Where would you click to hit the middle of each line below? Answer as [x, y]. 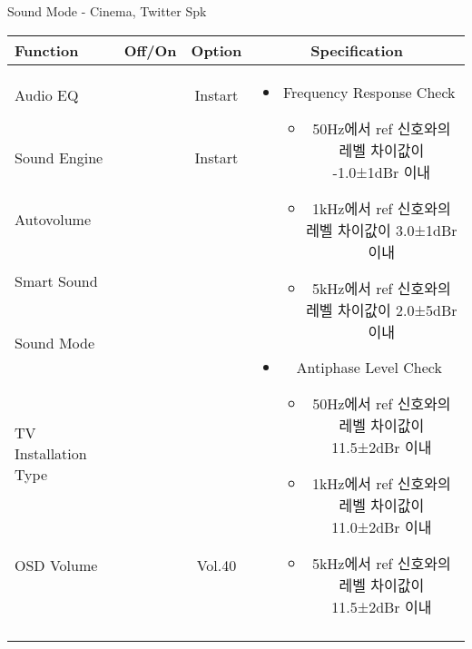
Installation [51, 454]
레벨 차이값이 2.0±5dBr [382, 310]
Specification [357, 50]
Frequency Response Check [369, 92]
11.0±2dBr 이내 [382, 526]
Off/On [150, 50]
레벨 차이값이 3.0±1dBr [382, 230]
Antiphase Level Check [369, 367]
